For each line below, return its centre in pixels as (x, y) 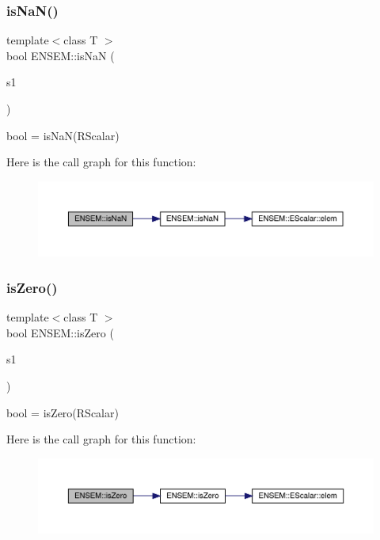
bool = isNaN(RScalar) (63, 135)
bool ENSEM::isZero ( (60, 332)
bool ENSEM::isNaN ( (61, 55)
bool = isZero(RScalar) (63, 412)
